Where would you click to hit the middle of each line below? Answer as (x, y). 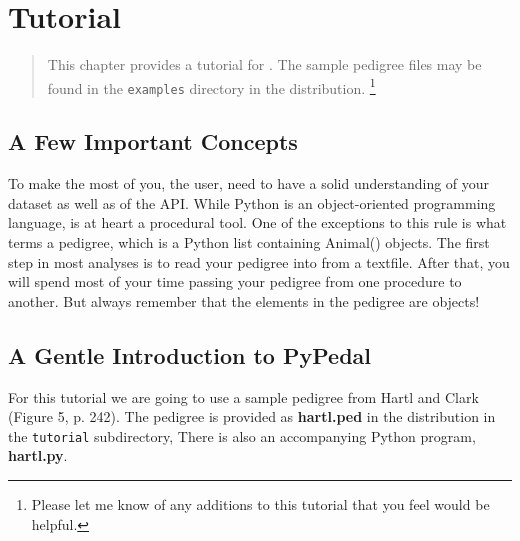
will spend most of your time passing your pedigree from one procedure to (235, 281)
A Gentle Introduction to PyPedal (189, 354)
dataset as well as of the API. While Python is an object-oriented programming (252, 202)
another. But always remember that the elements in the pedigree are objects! (244, 300)
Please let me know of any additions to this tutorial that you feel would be (260, 504)
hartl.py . (38, 455)
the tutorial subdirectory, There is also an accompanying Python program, (242, 435)
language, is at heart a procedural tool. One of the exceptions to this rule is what (257, 222)
